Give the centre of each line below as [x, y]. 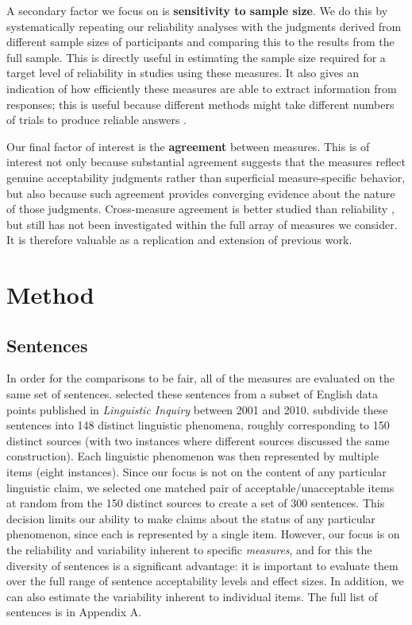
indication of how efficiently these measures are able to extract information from [202, 88]
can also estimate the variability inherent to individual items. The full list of [192, 596]
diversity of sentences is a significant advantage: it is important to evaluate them [202, 565]
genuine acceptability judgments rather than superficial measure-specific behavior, [206, 177]
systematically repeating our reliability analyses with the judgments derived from [204, 26]
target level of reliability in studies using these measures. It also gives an [183, 73]
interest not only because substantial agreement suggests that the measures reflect [206, 162]
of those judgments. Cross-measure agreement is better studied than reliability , [200, 209]
